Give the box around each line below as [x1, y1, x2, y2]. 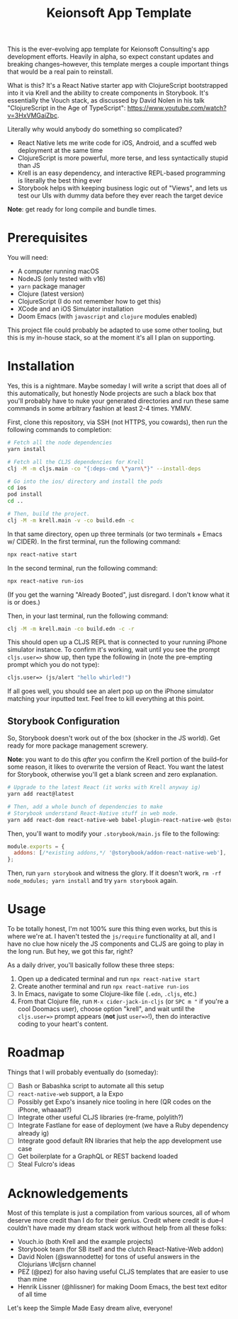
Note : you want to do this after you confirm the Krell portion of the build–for [7, 755, 228, 764]
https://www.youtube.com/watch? [127, 104, 227, 113]
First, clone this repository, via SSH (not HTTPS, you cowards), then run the [7, 418, 228, 426]
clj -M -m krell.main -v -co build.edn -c [7, 517, 135, 524]
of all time [17, 1290, 47, 1298]
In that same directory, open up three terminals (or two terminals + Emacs [7, 530, 223, 538]
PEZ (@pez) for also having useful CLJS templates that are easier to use [17, 1267, 229, 1276]
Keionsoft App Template [46, 5, 192, 21]
